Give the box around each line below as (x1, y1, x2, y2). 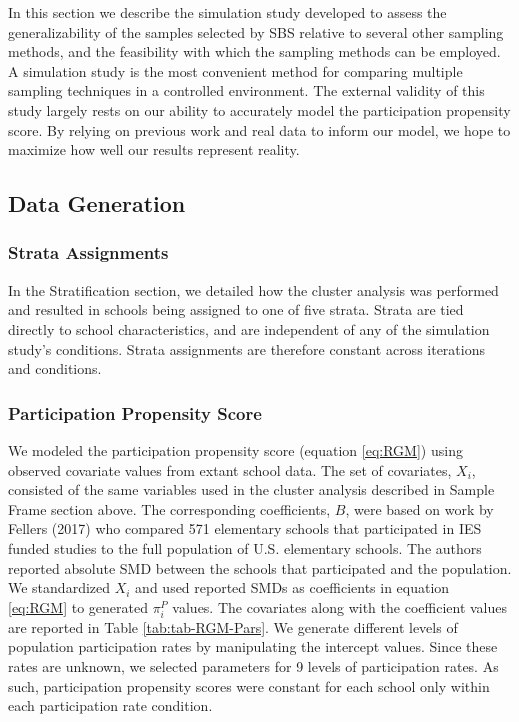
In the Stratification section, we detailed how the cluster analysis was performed (8, 279, 499, 300)
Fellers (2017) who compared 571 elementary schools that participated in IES (8, 518, 482, 539)
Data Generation (8, 188, 186, 219)
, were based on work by (345, 498, 494, 519)
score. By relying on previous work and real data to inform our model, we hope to (8, 119, 511, 140)
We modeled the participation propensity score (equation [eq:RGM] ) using (8, 439, 463, 460)
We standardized (8, 577, 111, 598)
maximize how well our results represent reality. (8, 139, 300, 160)
